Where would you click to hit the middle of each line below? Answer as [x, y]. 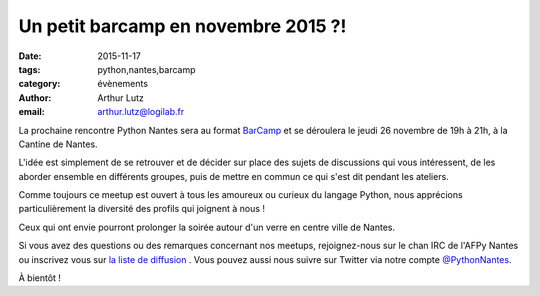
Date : [30, 56]
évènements [123, 84]
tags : [29, 69]
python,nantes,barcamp [146, 69]
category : [39, 84]
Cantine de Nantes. [58, 144]
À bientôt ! [40, 278]
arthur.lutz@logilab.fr [141, 112]
